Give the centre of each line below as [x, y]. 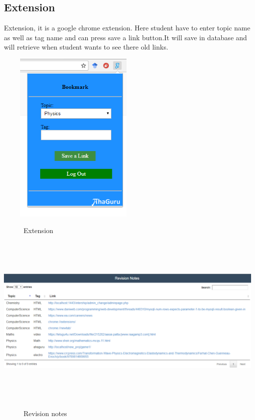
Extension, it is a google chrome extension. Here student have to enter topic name [127, 28]
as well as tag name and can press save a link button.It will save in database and [126, 37]
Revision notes [45, 413]
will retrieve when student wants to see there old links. [86, 47]
